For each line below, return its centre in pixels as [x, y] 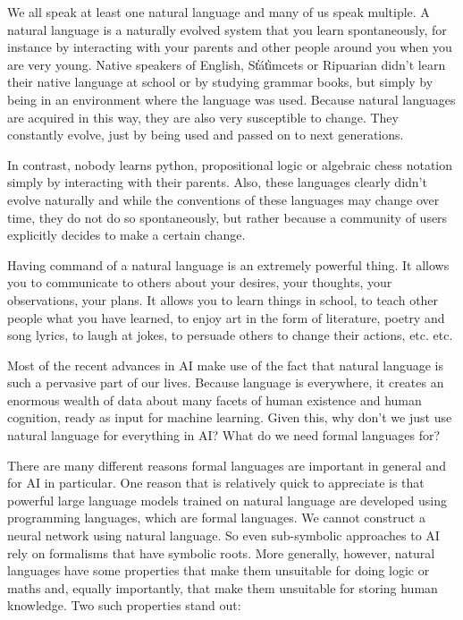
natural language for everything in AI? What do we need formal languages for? [224, 435]
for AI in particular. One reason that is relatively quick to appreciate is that [216, 483]
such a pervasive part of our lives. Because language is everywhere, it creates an [226, 382]
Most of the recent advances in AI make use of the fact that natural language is [226, 365]
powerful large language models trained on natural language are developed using [227, 500]
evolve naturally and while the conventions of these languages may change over [223, 199]
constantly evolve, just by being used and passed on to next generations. [206, 135]
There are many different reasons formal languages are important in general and [227, 465]
